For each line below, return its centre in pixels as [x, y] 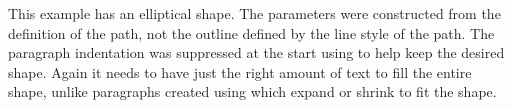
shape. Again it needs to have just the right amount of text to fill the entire [240, 71]
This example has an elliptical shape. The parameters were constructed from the [254, 13]
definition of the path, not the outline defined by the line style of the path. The [251, 32]
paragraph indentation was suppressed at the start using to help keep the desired [256, 52]
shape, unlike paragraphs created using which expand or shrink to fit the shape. [252, 91]
